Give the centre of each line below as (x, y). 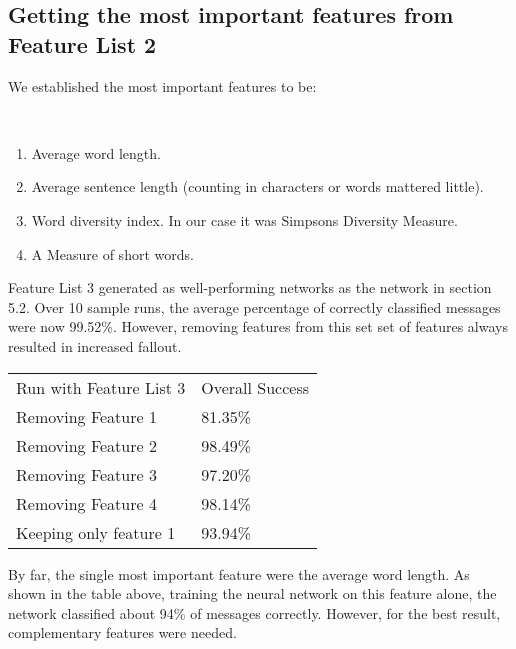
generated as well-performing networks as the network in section (295, 287)
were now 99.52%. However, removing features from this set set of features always (258, 326)
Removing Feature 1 (86, 416)
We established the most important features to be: (162, 85)
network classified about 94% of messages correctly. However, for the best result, (254, 612)
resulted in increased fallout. (95, 345)
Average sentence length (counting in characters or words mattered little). (257, 186)
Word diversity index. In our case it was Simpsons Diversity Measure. (244, 219)
